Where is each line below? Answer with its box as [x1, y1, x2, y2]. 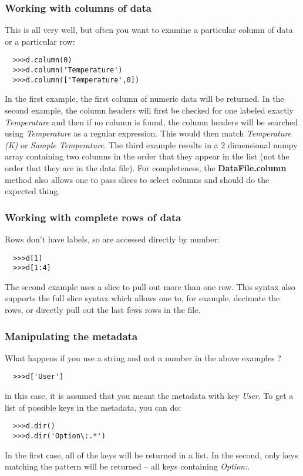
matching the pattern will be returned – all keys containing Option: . [5, 460, 250, 472]
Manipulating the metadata [5, 328, 138, 343]
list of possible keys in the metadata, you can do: [5, 401, 181, 413]
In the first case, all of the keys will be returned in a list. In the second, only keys [5, 448, 298, 461]
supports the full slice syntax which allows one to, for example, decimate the [5, 292, 280, 304]
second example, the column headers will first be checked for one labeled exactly [5, 104, 294, 116]
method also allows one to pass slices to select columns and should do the [5, 173, 270, 185]
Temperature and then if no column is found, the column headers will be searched [5, 115, 298, 128]
